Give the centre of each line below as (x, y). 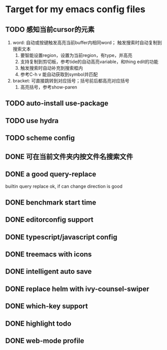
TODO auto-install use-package (57, 104)
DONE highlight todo (38, 323)
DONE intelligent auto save (49, 271)
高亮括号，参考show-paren (49, 87)
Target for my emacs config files (75, 9)
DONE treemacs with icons (49, 254)
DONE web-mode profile (45, 341)
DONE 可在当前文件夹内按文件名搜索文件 (69, 156)
